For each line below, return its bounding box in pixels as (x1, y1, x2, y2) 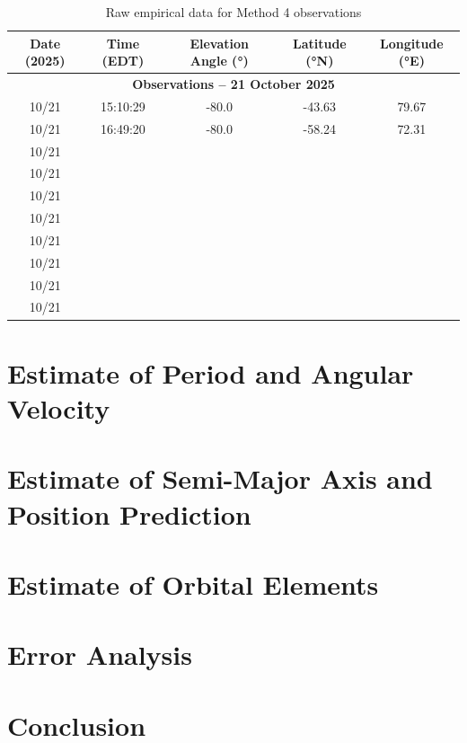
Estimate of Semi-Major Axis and (7, 460, 433, 497)
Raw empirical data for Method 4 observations (105, 3, 362, 21)
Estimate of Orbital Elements (7, 565, 379, 602)
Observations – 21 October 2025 (132, 75, 335, 93)
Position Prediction (7, 495, 251, 532)
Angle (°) (189, 51, 249, 70)
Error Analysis (7, 636, 192, 673)
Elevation (189, 33, 249, 52)
